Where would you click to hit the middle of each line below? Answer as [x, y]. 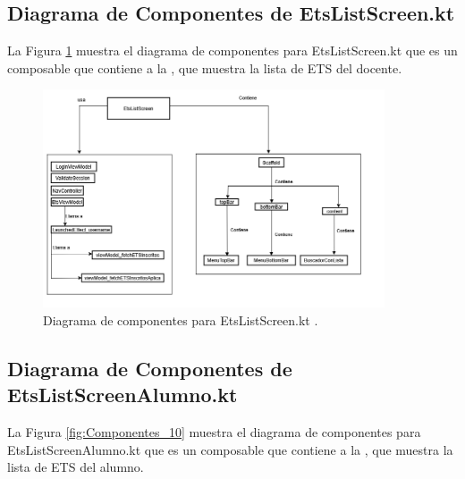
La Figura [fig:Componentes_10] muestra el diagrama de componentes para [214, 431]
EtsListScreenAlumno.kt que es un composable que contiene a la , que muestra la [230, 449]
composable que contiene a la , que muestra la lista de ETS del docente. [205, 67]
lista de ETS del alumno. [76, 467]
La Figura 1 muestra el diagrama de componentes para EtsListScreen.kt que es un [232, 50]
